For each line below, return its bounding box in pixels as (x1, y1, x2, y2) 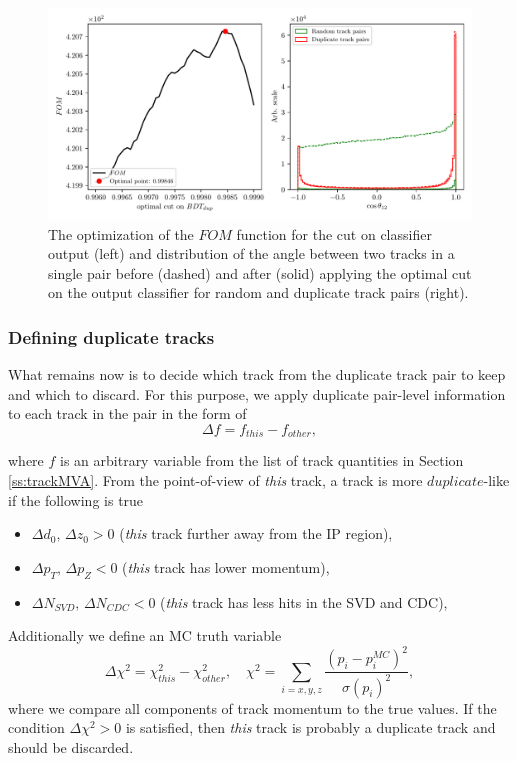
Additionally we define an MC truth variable (8, 625, 282, 646)
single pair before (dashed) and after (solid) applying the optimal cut (48, 262, 472, 283)
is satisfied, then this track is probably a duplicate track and (125, 717, 496, 738)
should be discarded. (8, 736, 134, 757)
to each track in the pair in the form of (8, 403, 247, 424)
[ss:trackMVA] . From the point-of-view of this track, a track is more (8, 470, 423, 491)
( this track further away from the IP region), (119, 523, 393, 544)
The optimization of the (48, 223, 194, 244)
